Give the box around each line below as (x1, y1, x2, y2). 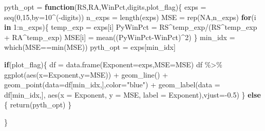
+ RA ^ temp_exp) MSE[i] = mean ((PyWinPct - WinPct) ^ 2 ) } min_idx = (4, 31, 235, 42)
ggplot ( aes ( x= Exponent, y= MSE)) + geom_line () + (4, 69, 168, 80)
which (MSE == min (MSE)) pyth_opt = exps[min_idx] (4, 42, 176, 52)
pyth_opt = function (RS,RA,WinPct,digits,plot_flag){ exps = (4, 2, 206, 12)
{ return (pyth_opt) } (4, 99, 72, 110)
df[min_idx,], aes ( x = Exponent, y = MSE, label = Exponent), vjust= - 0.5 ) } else (4, 89, 261, 100)
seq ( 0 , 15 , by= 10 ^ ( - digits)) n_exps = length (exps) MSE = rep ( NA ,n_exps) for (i (4, 11, 256, 22)
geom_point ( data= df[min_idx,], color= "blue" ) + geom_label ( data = (4, 79, 220, 90)
